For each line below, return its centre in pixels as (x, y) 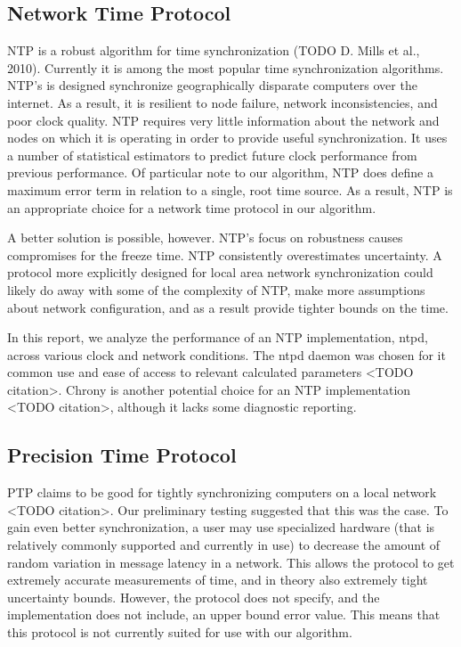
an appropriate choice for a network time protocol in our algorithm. (192, 207)
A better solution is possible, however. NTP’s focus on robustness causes (205, 238)
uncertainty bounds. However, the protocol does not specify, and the (194, 597)
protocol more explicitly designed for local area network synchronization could (220, 272)
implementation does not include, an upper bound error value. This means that (224, 614)
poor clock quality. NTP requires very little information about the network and (223, 120)
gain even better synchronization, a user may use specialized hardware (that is (221, 527)
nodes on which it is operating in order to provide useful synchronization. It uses (227, 138)
